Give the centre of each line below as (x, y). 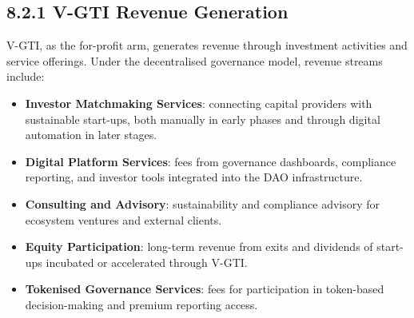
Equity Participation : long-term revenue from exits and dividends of (199, 246)
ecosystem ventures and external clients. (123, 219)
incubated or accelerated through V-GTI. (147, 262)
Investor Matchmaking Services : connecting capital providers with (199, 103)
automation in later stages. (91, 135)
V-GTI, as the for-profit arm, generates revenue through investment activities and (207, 45)
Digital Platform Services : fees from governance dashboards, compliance (211, 161)
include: (26, 76)
